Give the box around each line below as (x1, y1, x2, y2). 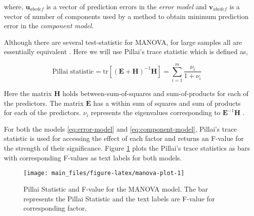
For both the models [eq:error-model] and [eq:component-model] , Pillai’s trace (4, 123, 237, 134)
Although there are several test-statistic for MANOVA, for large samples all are (4, 37, 242, 47)
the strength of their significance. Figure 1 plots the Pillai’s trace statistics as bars (4, 143, 250, 153)
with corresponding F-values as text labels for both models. (4, 152, 182, 162)
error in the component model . (4, 20, 94, 31)
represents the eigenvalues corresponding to (91, 107, 221, 118)
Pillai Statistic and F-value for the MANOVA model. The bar (23, 183, 208, 194)
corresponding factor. (23, 203, 87, 213)
